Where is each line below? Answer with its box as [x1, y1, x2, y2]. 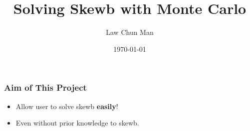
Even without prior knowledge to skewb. [15, 118, 139, 128]
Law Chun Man [106, 27, 154, 37]
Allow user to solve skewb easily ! [15, 101, 118, 111]
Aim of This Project [4, 81, 87, 94]
